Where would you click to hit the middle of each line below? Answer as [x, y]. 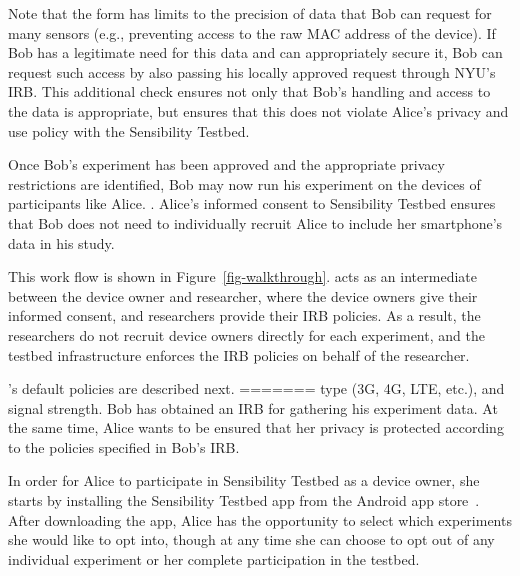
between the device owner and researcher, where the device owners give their [243, 295]
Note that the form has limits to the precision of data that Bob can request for [250, 13]
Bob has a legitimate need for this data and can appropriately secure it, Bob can [255, 52]
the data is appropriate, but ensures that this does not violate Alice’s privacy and [258, 110]
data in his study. [61, 242]
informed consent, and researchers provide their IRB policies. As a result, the [244, 315]
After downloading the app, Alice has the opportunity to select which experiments [260, 519]
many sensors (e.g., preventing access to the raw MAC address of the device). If [252, 32]
